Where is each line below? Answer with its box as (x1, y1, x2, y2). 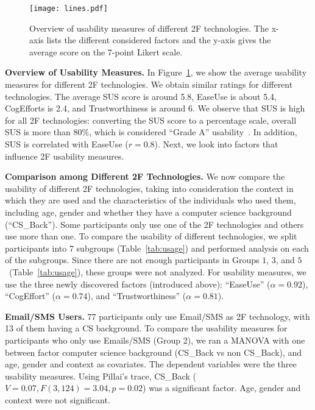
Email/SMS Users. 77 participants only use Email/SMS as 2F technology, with (5, 309, 310, 322)
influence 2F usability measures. (5, 149, 124, 162)
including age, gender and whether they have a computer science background (5, 205, 292, 218)
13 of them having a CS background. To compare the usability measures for (5, 322, 288, 334)
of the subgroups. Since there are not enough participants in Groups (5, 253, 260, 266)
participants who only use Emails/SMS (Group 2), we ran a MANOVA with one (5, 333, 305, 346)
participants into (5, 241, 67, 254)
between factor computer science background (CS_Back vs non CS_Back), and (5, 345, 302, 358)
